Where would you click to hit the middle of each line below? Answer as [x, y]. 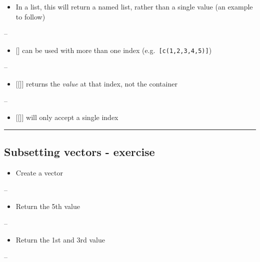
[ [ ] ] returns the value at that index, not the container [96, 84]
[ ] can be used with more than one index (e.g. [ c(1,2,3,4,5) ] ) [114, 50]
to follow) [30, 16]
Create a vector [39, 173]
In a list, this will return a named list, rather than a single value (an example [134, 6]
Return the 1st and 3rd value [60, 240]
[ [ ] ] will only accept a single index [67, 117]
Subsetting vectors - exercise [79, 152]
